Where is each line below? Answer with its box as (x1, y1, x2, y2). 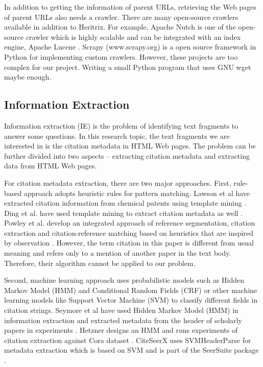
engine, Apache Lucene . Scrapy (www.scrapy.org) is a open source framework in (4, 41, 256, 52)
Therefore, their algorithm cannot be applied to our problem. (4, 257, 196, 268)
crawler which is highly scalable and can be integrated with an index (26, 31, 241, 42)
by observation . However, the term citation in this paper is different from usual (4, 237, 254, 248)
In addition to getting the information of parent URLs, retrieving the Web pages (4, 2, 256, 12)
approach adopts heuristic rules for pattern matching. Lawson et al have (23, 187, 250, 198)
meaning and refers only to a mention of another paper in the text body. (4, 248, 231, 258)
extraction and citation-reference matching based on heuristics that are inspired (4, 227, 253, 238)
